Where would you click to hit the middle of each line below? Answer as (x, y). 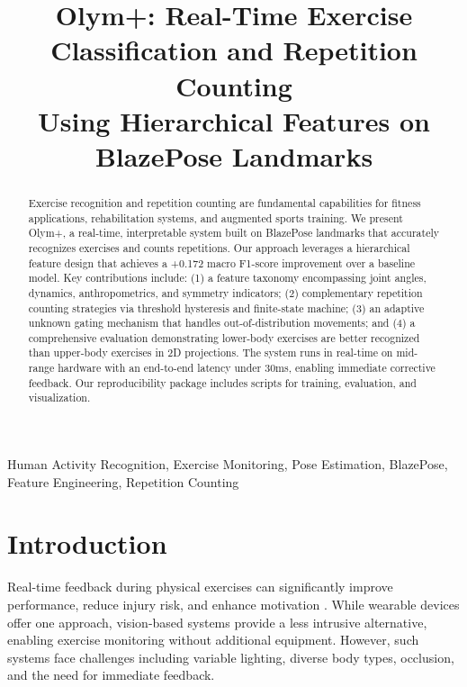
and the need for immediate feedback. (111, 675)
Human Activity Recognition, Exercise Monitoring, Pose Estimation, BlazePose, (228, 464)
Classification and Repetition (234, 50)
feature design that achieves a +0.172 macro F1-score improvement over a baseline (222, 262)
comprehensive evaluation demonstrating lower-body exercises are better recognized (224, 337)
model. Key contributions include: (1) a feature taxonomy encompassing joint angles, (227, 278)
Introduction (87, 543)
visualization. (59, 398)
